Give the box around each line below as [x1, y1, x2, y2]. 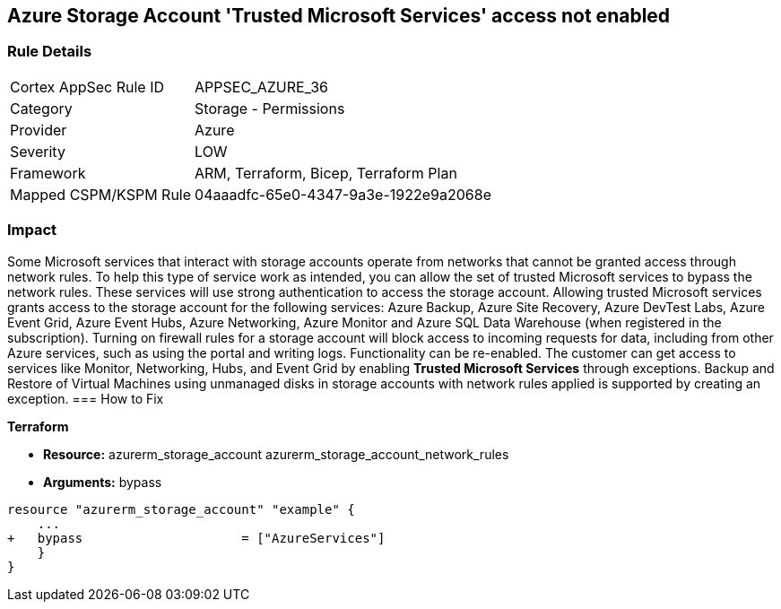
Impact [7, 221, 57, 239]
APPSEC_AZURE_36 [195, 77, 329, 96]
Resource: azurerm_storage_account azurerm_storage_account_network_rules [43, 446, 509, 462]
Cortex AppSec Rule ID [10, 77, 165, 96]
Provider [10, 120, 67, 139]
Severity [10, 142, 65, 161]
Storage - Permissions [195, 99, 345, 117]
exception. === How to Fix [7, 390, 164, 406]
